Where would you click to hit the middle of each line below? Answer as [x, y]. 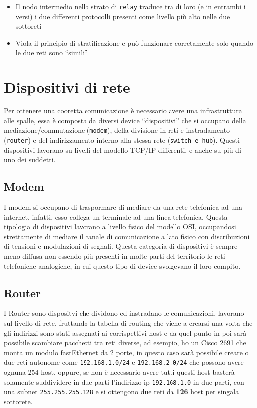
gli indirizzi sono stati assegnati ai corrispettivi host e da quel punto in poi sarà [125, 333]
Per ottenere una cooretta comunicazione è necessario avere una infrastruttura [123, 111]
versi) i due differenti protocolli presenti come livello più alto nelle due [123, 16]
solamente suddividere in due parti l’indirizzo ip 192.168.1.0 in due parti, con [124, 381]
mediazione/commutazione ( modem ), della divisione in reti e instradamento [117, 130]
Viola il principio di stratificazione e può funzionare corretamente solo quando [134, 43]
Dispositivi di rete [67, 87]
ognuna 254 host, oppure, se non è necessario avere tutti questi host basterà [119, 372]
